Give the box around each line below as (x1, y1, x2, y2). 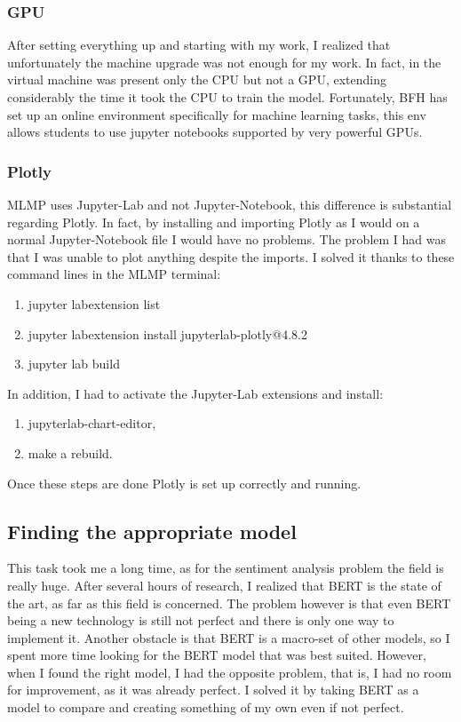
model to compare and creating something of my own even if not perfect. (7, 698, 404, 717)
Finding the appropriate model (7, 517, 297, 544)
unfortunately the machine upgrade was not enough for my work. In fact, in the (7, 52, 441, 71)
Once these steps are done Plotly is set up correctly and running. (7, 473, 362, 492)
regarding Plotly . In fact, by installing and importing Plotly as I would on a (7, 212, 420, 231)
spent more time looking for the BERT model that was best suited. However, (7, 646, 426, 664)
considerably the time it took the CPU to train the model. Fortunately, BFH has (7, 88, 448, 106)
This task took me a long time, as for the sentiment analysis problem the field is (7, 559, 444, 577)
